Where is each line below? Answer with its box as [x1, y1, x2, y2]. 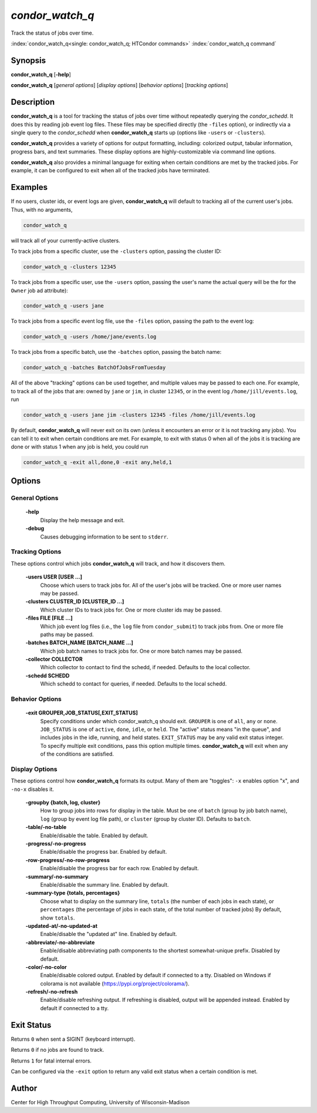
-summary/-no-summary [25, 873, 89, 880]
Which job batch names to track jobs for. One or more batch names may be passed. [40, 647, 243, 654]
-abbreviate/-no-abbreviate [25, 938, 95, 946]
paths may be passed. [40, 631, 94, 638]
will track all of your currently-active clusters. [11, 237, 120, 244]
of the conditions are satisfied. [40, 750, 114, 758]
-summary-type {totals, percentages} [25, 890, 120, 897]
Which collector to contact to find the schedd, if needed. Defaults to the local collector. [40, 664, 251, 671]
